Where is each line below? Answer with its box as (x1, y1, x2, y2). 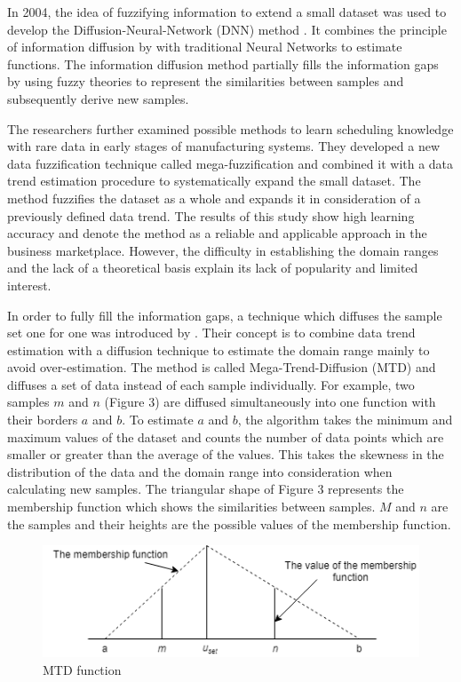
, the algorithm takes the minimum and (237, 410, 453, 429)
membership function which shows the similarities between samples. (7, 497, 376, 516)
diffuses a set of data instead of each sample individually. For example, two (7, 375, 415, 393)
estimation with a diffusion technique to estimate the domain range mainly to (7, 340, 430, 359)
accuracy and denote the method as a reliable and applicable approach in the (7, 224, 427, 242)
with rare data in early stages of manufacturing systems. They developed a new (7, 137, 441, 155)
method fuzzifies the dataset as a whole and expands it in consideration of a (7, 188, 421, 207)
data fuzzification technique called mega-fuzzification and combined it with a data (7, 154, 454, 172)
